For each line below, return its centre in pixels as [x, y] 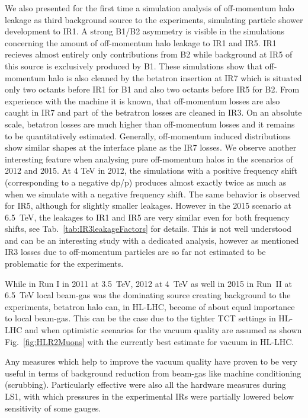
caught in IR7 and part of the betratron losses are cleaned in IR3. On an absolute [153, 112]
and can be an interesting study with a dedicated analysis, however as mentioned [152, 240]
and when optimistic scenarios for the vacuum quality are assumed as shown [163, 330]
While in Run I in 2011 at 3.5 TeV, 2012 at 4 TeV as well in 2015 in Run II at [149, 283]
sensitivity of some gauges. [53, 408]
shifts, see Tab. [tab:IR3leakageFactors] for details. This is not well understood [148, 229]
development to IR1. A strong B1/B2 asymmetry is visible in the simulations [145, 31]
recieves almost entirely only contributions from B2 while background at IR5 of [149, 54]
